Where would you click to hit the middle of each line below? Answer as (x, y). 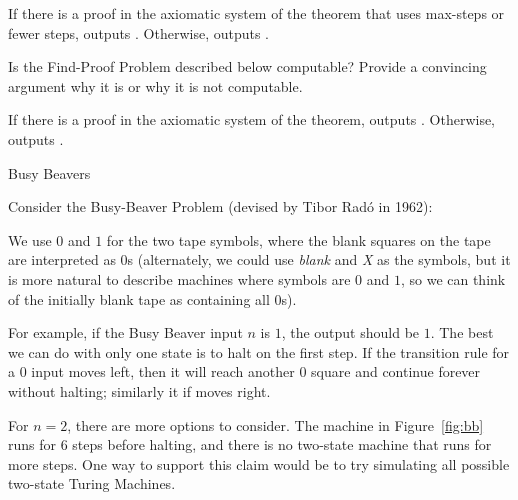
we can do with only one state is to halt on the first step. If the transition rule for (259, 351)
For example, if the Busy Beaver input (125, 332)
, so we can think (453, 278)
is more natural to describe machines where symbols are (179, 278)
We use (30, 239)
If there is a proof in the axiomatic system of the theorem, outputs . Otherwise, (252, 119)
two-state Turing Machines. (92, 483)
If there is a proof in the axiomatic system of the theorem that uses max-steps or (256, 13)
